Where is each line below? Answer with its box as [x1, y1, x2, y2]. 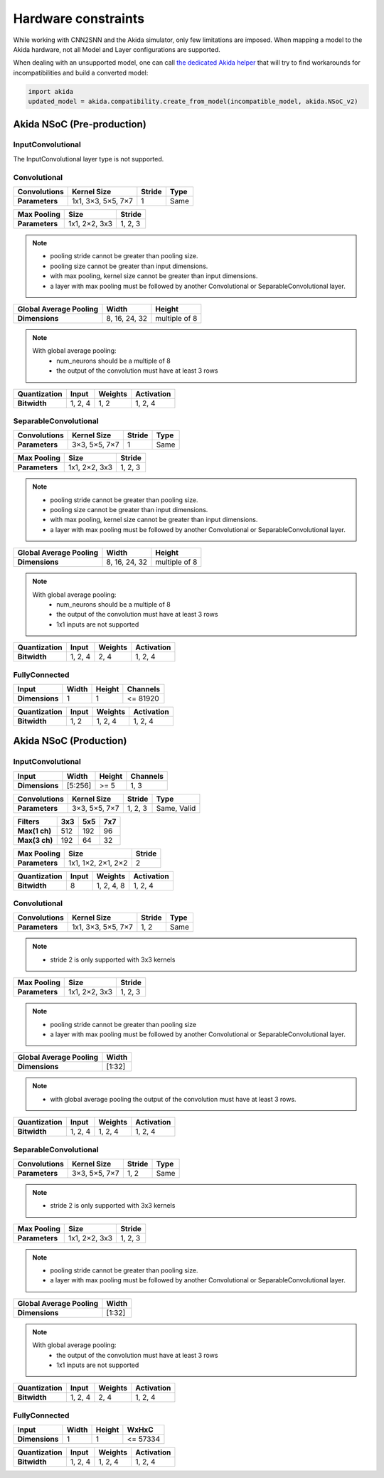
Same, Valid [156, 803, 196, 813]
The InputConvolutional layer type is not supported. [13, 154, 164, 163]
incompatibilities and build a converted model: [13, 68, 149, 77]
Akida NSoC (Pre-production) [13, 118, 147, 130]
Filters [17, 817, 40, 826]
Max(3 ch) [17, 835, 53, 845]
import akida [28, 87, 74, 95]
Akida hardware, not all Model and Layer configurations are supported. [13, 45, 220, 53]
